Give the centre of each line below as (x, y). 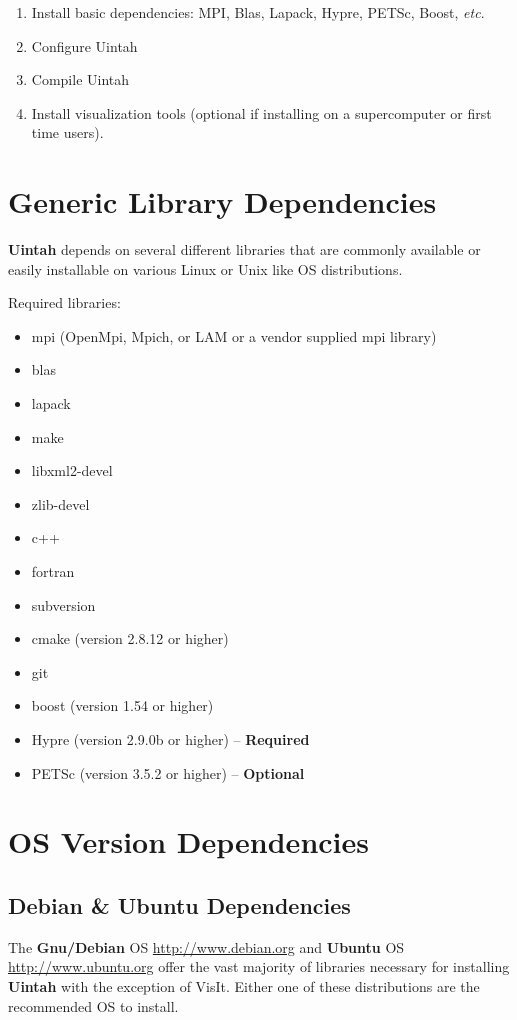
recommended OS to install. (93, 1005)
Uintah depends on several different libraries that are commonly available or (244, 249)
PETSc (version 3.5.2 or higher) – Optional (168, 772)
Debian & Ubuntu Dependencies (179, 904)
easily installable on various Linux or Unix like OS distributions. (205, 268)
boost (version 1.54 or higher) (122, 705)
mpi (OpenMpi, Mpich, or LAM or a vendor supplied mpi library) (234, 335)
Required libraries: (64, 302)
